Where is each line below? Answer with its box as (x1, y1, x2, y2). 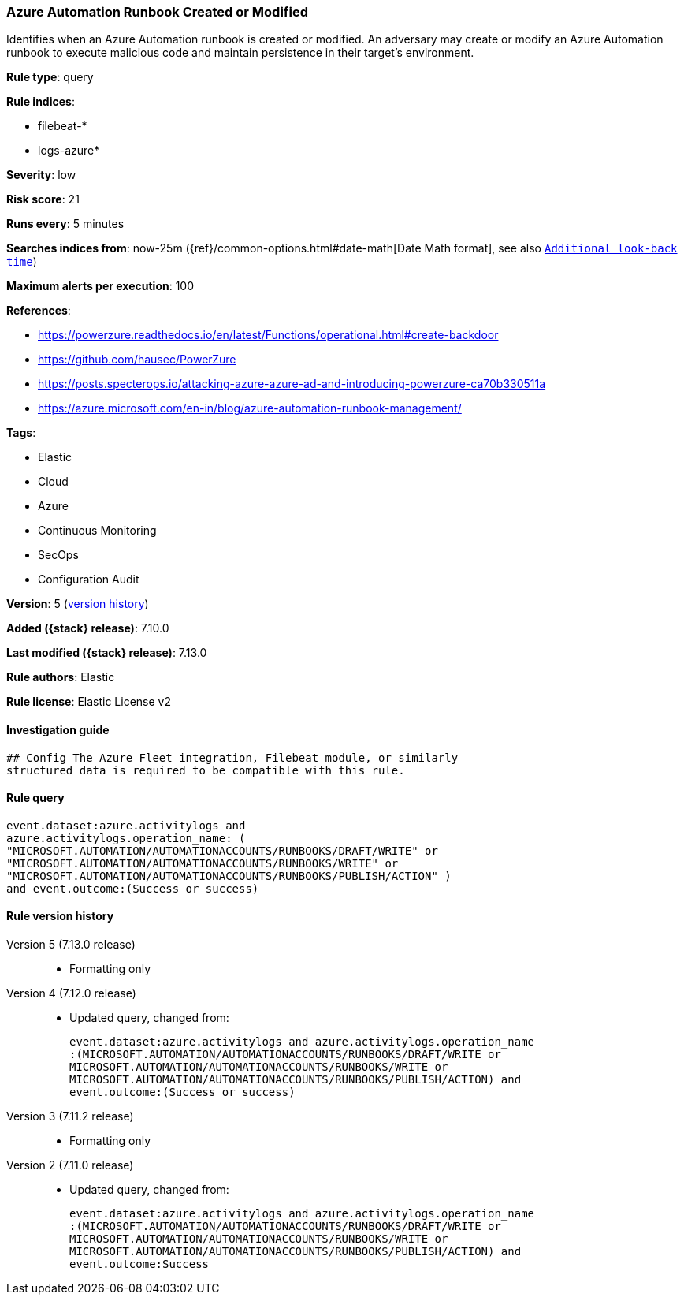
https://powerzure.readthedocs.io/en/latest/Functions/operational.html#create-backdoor (38, 328, 499, 342)
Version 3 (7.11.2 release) (6, 1109, 134, 1124)
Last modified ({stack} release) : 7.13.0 (6, 646, 207, 660)
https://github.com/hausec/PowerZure (38, 352, 236, 367)
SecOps (38, 548, 79, 562)
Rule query (6, 791, 65, 805)
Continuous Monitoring (38, 524, 157, 538)
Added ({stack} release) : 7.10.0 (6, 621, 169, 636)
